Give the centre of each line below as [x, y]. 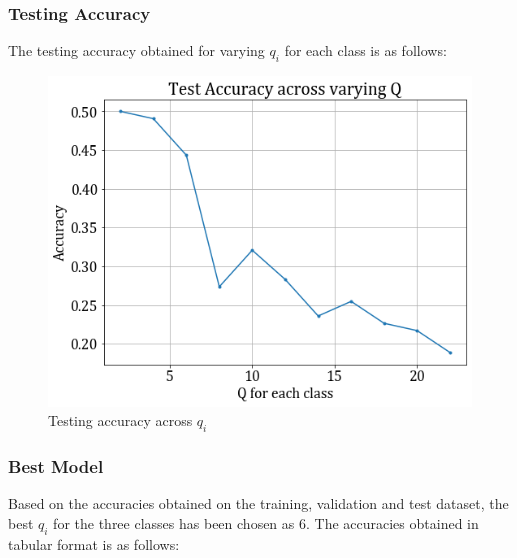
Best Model [56, 465]
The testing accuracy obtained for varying [136, 50]
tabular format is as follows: [94, 543]
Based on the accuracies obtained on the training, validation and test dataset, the [258, 503]
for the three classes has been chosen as [174, 522]
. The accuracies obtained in [392, 522]
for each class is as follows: [365, 50]
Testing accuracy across [120, 420]
